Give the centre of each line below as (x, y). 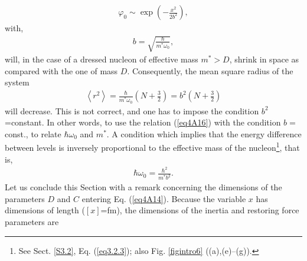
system (17, 82)
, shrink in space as (264, 59)
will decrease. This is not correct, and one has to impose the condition (132, 110)
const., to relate (33, 133)
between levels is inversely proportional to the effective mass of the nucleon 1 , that (152, 146)
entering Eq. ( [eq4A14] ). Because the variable (164, 198)
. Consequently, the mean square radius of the (210, 70)
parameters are (32, 221)
